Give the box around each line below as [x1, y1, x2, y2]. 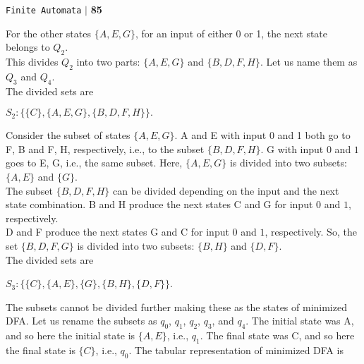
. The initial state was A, [245, 313, 354, 328]
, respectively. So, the [265, 224, 357, 239]
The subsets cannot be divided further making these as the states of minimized [6, 299, 347, 314]
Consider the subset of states [6, 128, 131, 142]
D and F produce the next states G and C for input [6, 224, 229, 239]
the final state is [6, 342, 75, 357]
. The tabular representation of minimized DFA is [128, 342, 344, 357]
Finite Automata [6, 6, 82, 16]
